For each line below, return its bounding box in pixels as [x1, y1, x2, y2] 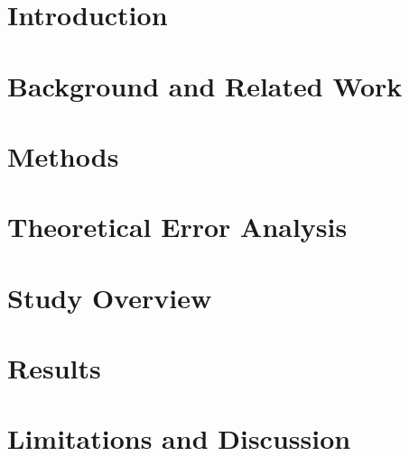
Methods [7, 137, 119, 174]
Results [7, 350, 101, 387]
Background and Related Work [7, 67, 403, 104]
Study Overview [7, 278, 212, 315]
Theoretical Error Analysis [7, 208, 348, 245]
